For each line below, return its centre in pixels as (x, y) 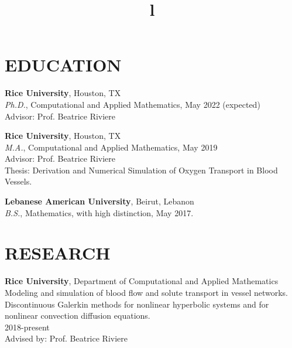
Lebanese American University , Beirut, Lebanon (99, 201)
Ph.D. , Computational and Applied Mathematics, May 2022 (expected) (133, 104)
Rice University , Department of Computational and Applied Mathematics (142, 281)
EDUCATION (63, 65)
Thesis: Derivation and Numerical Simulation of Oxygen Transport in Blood (141, 170)
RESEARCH (58, 253)
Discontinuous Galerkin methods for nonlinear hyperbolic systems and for (137, 304)
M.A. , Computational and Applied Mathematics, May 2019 (111, 147)
